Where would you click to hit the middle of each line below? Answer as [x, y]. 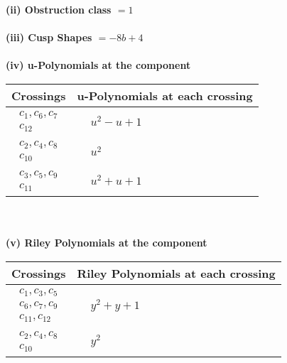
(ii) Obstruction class [59, 9]
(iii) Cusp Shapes [49, 37]
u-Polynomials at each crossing [165, 95]
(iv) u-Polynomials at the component [98, 65]
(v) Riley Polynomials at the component [107, 243]
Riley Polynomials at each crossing [176, 273]
